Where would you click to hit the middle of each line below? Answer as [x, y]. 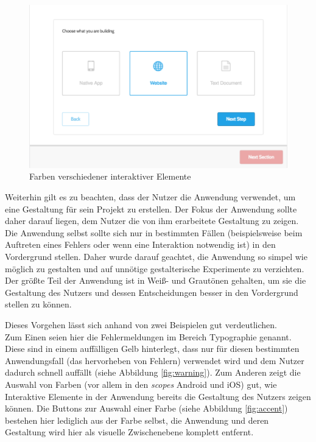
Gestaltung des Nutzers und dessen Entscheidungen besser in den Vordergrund [152, 292]
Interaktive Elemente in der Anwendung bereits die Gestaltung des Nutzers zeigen [158, 396]
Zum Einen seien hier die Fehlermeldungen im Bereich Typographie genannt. [148, 336]
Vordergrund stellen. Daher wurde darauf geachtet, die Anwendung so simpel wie [156, 257]
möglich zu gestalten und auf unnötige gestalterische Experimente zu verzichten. [155, 268]
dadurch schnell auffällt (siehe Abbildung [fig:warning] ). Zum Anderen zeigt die [153, 372]
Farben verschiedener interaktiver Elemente [110, 176]
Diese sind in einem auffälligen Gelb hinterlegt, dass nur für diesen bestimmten [152, 349]
